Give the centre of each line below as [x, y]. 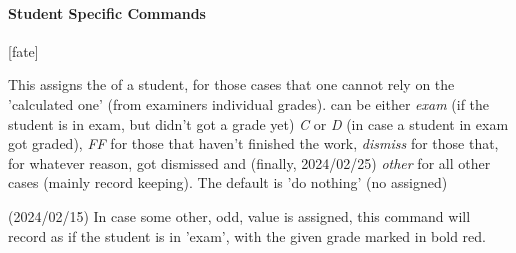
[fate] [23, 50]
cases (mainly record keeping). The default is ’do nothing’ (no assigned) [228, 182]
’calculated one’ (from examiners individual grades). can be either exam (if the [249, 103]
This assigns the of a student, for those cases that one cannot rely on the [231, 84]
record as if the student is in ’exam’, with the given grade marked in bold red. [247, 235]
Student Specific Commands [107, 12]
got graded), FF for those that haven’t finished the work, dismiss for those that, [253, 143]
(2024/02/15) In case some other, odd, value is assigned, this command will [239, 215]
